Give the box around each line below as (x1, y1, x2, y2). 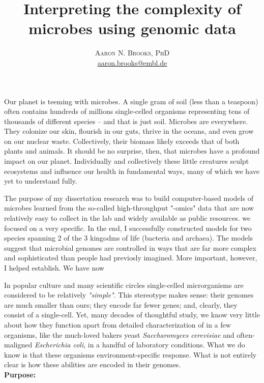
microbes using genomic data (28, 18, 237, 39)
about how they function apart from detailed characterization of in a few (4, 319, 231, 330)
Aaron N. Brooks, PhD (95, 47, 170, 58)
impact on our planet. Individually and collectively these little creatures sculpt (4, 156, 249, 166)
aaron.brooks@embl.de (97, 57, 167, 68)
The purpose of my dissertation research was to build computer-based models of (4, 192, 253, 203)
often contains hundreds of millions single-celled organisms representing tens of (4, 106, 250, 116)
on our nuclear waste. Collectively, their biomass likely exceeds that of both (4, 135, 240, 146)
